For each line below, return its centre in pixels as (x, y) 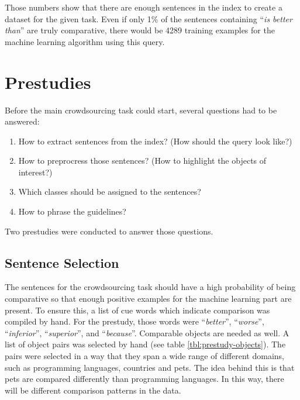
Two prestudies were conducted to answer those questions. (109, 231)
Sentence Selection (62, 262)
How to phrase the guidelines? (72, 211)
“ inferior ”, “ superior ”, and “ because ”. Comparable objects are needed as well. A (147, 332)
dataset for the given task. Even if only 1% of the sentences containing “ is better (149, 18)
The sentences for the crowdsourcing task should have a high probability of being (150, 287)
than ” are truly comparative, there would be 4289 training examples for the (140, 30)
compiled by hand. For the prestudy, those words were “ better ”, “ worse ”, (135, 321)
